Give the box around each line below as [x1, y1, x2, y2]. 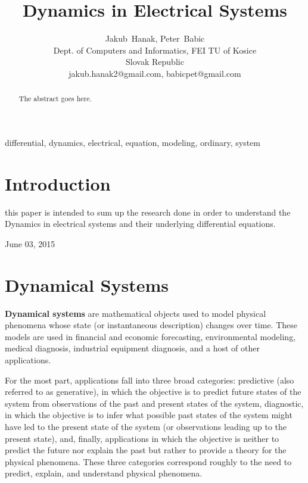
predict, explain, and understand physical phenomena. [5, 467, 203, 479]
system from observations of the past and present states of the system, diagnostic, [5, 397, 304, 409]
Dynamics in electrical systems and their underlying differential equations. [5, 217, 276, 230]
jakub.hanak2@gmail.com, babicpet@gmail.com [69, 67, 241, 79]
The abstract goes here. [18, 94, 92, 104]
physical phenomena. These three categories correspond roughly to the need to [5, 455, 292, 468]
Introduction [5, 171, 111, 195]
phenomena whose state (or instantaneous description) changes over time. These [5, 319, 297, 331]
